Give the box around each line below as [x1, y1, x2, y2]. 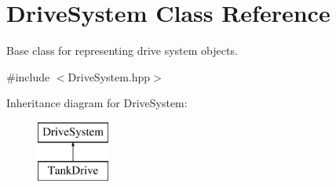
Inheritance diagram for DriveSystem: [6, 95, 188, 111]
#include [6, 68, 50, 85]
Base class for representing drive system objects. [6, 42, 238, 59]
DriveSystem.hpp [68, 68, 151, 85]
